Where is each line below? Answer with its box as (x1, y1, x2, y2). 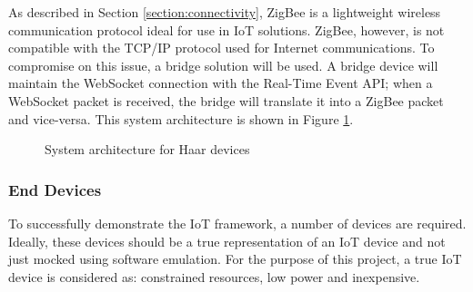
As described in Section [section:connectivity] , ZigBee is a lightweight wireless (8, 3, 441, 21)
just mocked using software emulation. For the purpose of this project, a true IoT (8, 249, 462, 268)
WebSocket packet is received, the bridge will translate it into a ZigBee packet (8, 91, 444, 110)
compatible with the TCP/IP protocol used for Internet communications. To (8, 38, 435, 57)
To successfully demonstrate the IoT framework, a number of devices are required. (8, 213, 467, 232)
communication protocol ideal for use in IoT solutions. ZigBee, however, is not (8, 20, 445, 39)
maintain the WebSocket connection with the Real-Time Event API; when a (8, 73, 433, 92)
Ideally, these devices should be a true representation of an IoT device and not (8, 231, 446, 250)
